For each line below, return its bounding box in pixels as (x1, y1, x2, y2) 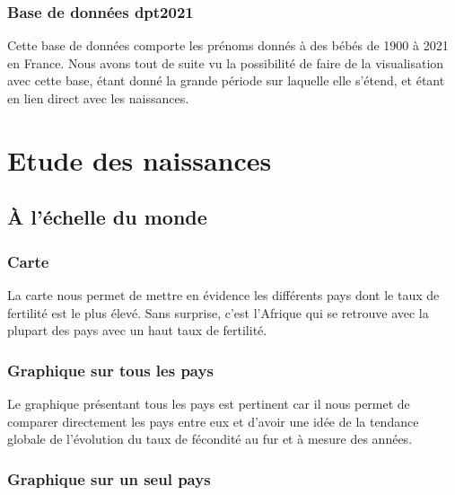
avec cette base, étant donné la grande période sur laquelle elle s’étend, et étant (7, 71, 445, 90)
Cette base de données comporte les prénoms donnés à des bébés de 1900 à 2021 (7, 36, 449, 55)
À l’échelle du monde (7, 203, 207, 231)
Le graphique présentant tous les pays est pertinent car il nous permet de (7, 393, 410, 412)
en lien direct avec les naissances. (7, 89, 189, 107)
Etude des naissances (7, 141, 272, 178)
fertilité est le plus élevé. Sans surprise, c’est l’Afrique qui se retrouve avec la (7, 303, 429, 322)
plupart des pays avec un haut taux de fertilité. (7, 321, 267, 340)
